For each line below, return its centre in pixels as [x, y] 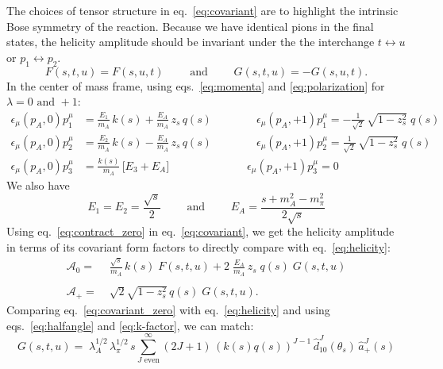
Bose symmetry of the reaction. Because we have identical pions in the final [190, 26]
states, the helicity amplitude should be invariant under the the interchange [191, 42]
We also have [38, 184]
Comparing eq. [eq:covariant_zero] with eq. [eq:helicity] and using [168, 309]
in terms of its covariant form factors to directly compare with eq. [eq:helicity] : [198, 247]
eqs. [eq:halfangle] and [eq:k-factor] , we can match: [130, 325]
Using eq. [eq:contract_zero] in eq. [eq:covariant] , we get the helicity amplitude [200, 231]
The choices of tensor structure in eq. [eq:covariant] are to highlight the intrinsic [202, 10]
